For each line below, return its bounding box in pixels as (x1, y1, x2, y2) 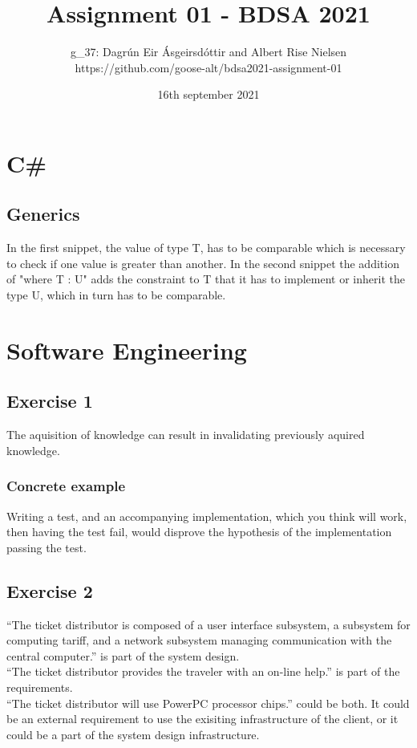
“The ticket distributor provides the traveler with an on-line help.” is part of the (6, 663, 400, 680)
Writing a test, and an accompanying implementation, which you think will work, (6, 507, 407, 524)
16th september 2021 (157, 86, 260, 103)
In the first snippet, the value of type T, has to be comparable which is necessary (6, 239, 406, 256)
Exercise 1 (6, 388, 93, 413)
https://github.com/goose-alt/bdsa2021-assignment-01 (75, 59, 342, 75)
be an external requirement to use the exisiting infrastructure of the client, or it (6, 710, 399, 727)
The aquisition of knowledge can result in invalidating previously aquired (6, 426, 365, 443)
